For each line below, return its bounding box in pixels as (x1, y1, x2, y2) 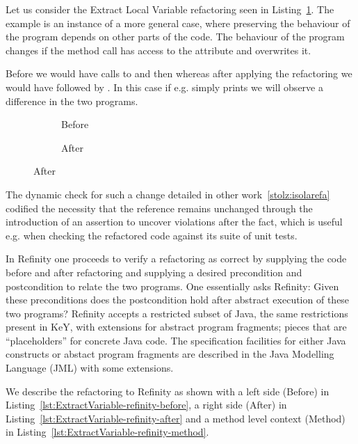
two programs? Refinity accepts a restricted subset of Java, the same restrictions (6, 306, 348, 320)
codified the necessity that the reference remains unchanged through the (6, 200, 313, 215)
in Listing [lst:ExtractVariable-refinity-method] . (6, 425, 209, 439)
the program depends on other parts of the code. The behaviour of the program (6, 29, 345, 44)
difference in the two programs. (6, 93, 138, 108)
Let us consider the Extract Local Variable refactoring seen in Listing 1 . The (6, 2, 334, 16)
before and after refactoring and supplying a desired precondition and (6, 264, 302, 279)
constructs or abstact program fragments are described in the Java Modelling (6, 347, 334, 361)
